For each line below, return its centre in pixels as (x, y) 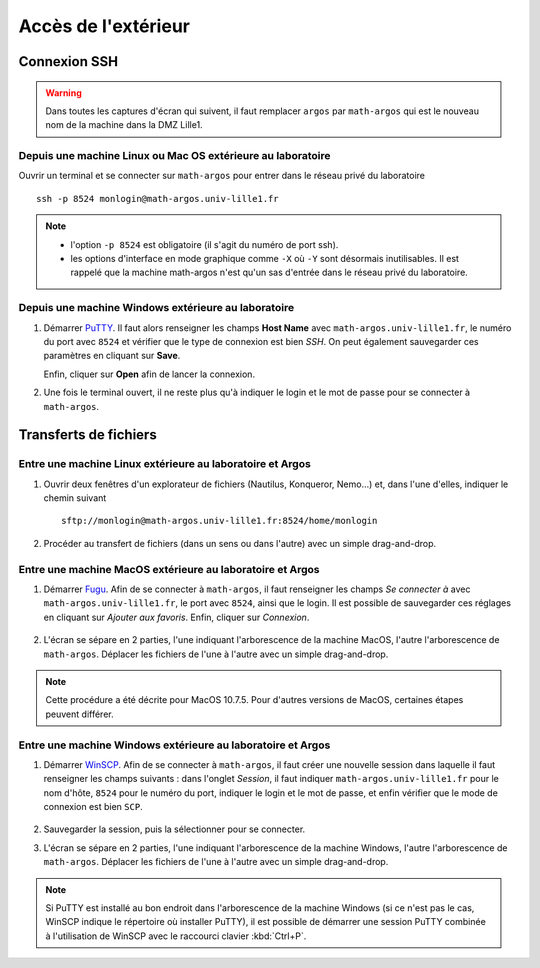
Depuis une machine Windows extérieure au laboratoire (156, 308)
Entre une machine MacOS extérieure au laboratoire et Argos (169, 569)
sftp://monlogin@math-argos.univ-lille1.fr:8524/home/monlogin (219, 521)
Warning (63, 92)
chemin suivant (75, 498)
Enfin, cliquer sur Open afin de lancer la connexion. (149, 374)
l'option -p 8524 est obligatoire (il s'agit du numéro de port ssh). (204, 244)
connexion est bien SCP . (93, 807)
